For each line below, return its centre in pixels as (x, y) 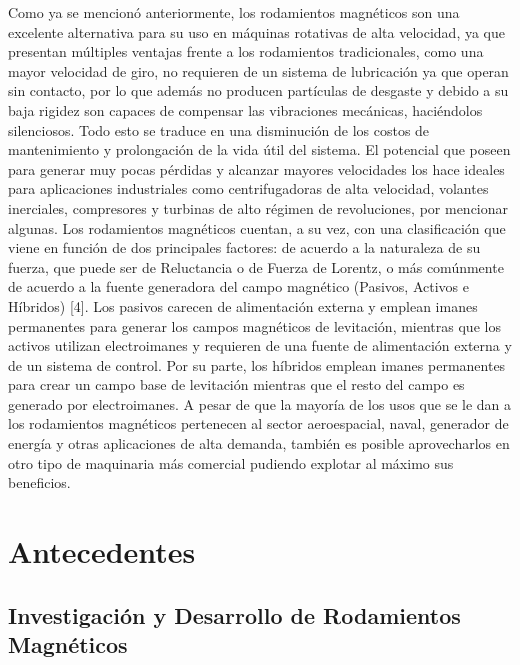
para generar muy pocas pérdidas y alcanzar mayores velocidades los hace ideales (256, 168)
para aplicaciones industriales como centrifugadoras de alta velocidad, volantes (248, 188)
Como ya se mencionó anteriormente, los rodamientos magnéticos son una (234, 12)
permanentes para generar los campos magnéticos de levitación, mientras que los (254, 325)
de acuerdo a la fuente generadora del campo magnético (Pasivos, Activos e (238, 286)
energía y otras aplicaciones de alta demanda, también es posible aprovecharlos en (259, 443)
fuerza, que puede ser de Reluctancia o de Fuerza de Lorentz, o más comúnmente (256, 266)
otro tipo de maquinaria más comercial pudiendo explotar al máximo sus (231, 462)
